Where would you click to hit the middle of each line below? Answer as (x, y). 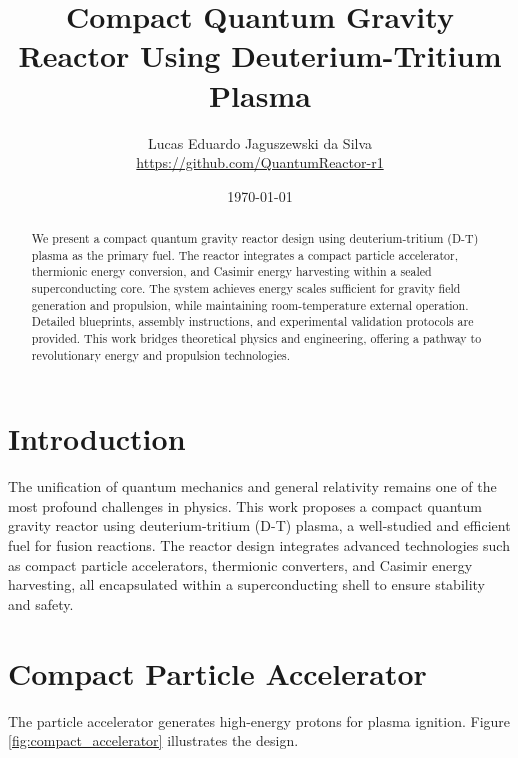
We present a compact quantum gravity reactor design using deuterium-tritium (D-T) (255, 238)
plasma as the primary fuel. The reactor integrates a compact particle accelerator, (244, 254)
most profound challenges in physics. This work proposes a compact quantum (245, 505)
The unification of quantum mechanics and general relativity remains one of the (252, 486)
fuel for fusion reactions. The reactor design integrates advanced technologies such (259, 545)
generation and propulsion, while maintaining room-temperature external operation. (250, 304)
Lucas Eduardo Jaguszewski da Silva (260, 142)
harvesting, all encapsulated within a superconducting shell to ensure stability (247, 584)
